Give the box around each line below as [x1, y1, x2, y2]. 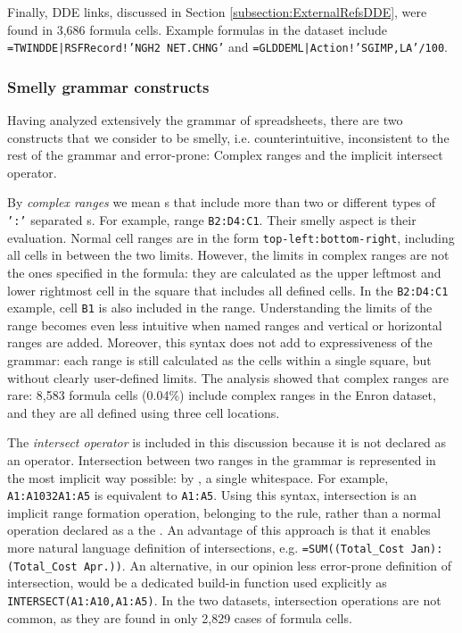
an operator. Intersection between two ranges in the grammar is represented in [7, 451, 436, 469]
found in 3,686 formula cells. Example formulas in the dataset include [7, 20, 387, 38]
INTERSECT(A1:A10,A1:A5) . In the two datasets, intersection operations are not [7, 590, 441, 609]
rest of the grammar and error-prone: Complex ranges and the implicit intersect [7, 146, 443, 164]
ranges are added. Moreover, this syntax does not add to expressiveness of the [7, 333, 433, 352]
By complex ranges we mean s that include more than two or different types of [7, 193, 435, 212]
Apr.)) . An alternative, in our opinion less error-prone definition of [83, 555, 451, 574]
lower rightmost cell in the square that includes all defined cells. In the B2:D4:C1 [7, 280, 449, 299]
